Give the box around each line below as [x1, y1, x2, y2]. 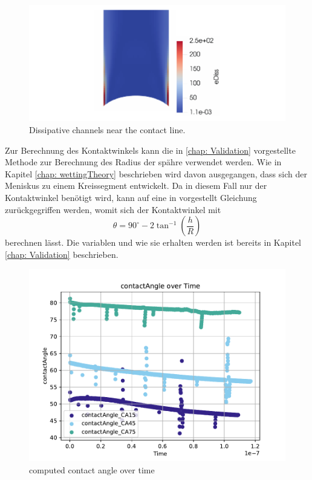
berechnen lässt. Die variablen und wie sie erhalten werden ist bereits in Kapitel [5, 236, 301, 249]
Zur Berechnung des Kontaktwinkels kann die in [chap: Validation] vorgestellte [5, 143, 296, 156]
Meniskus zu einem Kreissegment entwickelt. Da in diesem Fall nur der [5, 179, 267, 192]
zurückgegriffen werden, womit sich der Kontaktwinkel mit [5, 203, 221, 215]
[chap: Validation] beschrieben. [5, 248, 119, 260]
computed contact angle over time [29, 463, 155, 476]
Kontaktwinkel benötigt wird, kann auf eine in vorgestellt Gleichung [5, 191, 257, 204]
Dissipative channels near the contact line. [29, 123, 186, 136]
